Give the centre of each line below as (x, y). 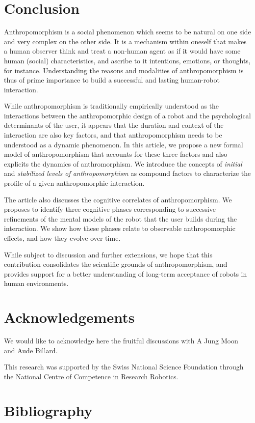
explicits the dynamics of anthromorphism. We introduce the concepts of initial (123, 163)
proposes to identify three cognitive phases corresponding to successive (110, 209)
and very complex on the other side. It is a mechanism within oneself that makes (125, 41)
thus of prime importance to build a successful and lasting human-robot (112, 80)
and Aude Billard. (31, 350)
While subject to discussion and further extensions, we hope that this (108, 254)
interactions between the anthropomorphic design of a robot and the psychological (127, 115)
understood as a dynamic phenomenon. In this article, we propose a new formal (124, 144)
